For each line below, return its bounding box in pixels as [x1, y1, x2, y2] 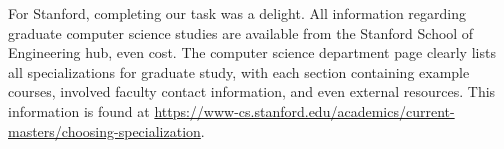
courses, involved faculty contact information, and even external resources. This [8, 81, 496, 102]
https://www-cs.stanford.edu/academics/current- [154, 100, 455, 121]
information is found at [8, 100, 150, 121]
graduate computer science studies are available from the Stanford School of [8, 22, 474, 43]
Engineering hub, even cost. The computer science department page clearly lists [8, 42, 496, 63]
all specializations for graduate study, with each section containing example [8, 61, 470, 82]
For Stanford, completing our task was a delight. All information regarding [8, 3, 466, 23]
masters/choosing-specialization [8, 120, 201, 141]
